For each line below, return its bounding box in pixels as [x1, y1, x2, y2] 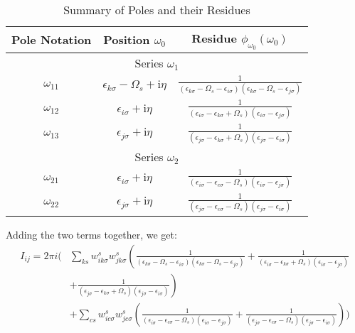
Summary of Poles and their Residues [63, 1, 250, 18]
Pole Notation [11, 31, 92, 48]
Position [103, 31, 150, 48]
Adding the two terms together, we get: [6, 227, 177, 242]
